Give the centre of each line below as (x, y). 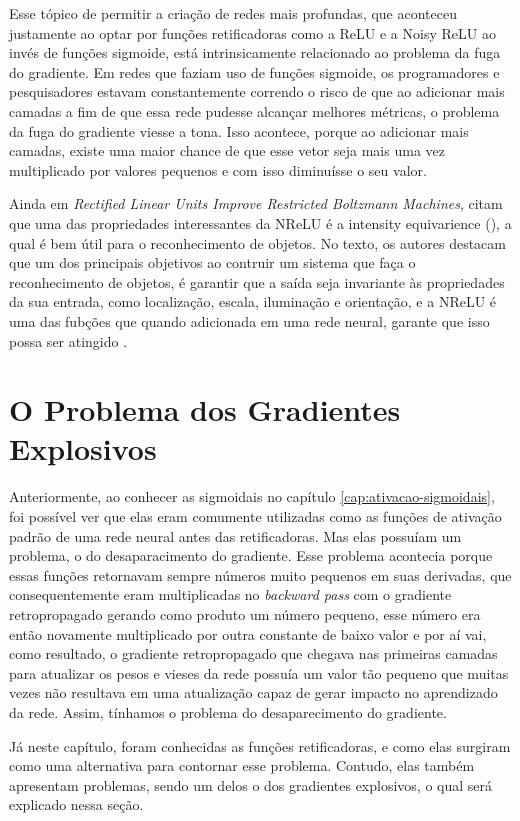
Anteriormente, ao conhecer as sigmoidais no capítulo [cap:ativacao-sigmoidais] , (252, 496)
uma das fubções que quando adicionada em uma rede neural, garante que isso (249, 320)
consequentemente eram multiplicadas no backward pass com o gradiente (230, 594)
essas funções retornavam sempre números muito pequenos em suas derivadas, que (260, 574)
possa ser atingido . (68, 340)
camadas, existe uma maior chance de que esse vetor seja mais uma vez (227, 150)
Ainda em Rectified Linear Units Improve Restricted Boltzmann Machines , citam (256, 203)
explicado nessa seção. (76, 804)
